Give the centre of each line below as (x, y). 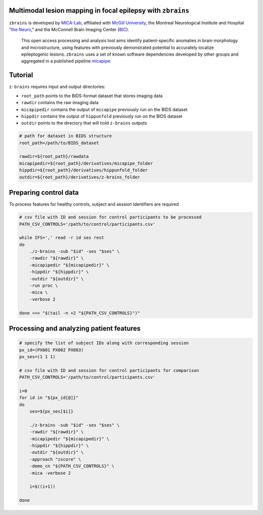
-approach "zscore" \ (55, 459)
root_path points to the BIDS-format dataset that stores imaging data (92, 96)
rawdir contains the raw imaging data (60, 103)
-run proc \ (44, 286)
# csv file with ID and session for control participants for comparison (109, 370)
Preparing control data (44, 193)
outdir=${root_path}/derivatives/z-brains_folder (80, 177)
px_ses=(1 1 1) (37, 356)
